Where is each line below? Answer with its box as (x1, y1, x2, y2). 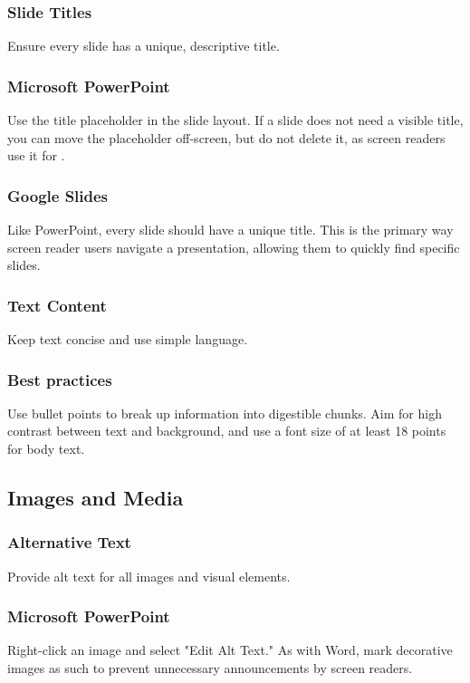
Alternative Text (7, 531, 131, 553)
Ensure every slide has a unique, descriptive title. (7, 36, 280, 55)
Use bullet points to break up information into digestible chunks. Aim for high (7, 403, 442, 422)
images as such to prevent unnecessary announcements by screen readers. (7, 659, 413, 678)
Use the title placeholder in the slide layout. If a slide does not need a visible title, (7, 111, 464, 130)
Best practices (7, 368, 112, 390)
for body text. (7, 439, 85, 458)
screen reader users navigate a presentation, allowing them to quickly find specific (7, 237, 460, 256)
